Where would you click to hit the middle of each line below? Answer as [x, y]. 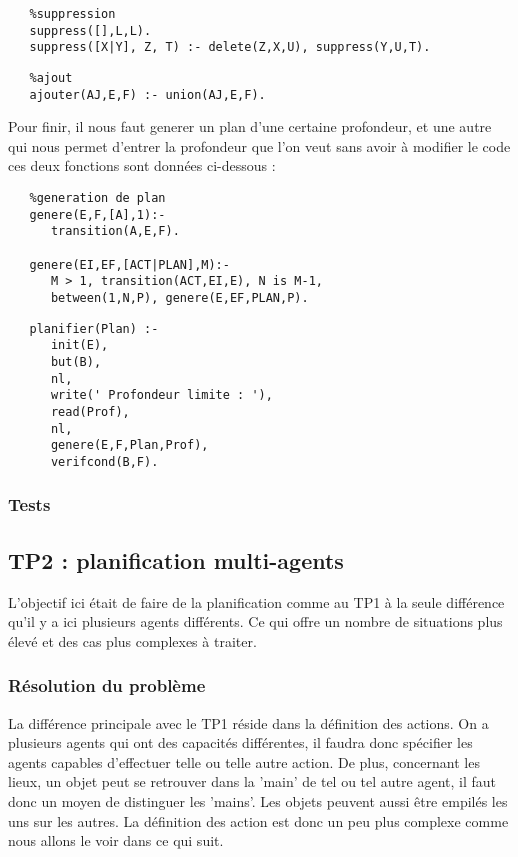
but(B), [76, 361]
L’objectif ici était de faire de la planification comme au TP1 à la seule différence [256, 601]
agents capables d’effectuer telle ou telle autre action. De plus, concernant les [244, 761]
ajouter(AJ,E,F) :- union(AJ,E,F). [147, 94]
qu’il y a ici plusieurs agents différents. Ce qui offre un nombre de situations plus [255, 621]
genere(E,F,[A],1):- [97, 214]
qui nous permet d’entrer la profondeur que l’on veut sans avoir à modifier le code [259, 145]
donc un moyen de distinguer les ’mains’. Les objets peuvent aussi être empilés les [258, 800]
